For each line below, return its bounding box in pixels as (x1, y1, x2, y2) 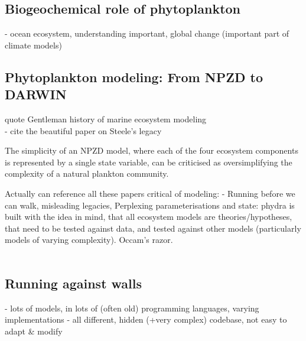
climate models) (5, 38, 62, 51)
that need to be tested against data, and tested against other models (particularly (5, 222, 301, 234)
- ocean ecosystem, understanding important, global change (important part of (5, 27, 289, 40)
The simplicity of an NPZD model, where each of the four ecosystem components (5, 144, 298, 157)
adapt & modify (5, 324, 63, 337)
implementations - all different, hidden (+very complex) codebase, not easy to (5, 313, 287, 326)
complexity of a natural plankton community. (5, 167, 169, 180)
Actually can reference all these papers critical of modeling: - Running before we (5, 187, 295, 199)
